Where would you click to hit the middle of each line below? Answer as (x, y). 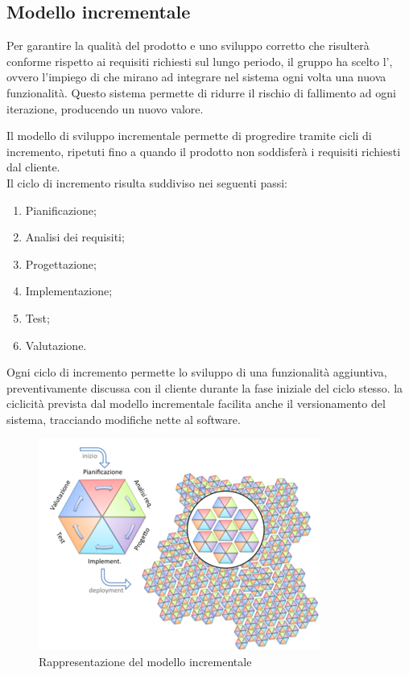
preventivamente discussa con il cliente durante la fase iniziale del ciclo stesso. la (205, 387)
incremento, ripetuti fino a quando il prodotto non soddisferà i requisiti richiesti (204, 151)
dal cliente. (33, 167)
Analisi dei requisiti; (75, 237)
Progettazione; (61, 263)
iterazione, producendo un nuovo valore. (105, 108)
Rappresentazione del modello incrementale (145, 662)
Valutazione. (56, 345)
